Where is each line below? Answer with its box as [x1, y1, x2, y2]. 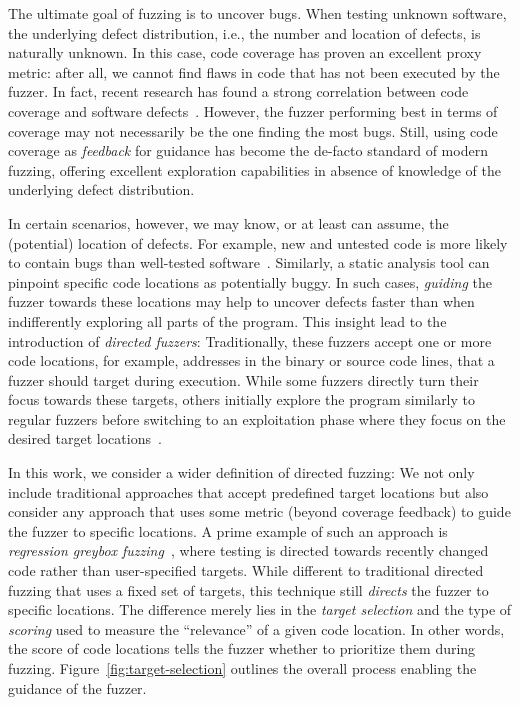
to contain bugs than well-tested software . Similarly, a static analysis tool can [8, 252, 490, 273]
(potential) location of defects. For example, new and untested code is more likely [8, 232, 508, 253]
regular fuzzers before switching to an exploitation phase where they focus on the [8, 408, 506, 429]
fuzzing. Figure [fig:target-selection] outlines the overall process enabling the [8, 658, 477, 678]
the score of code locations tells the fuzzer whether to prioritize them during [8, 638, 476, 659]
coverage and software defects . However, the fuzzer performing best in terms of [8, 100, 498, 121]
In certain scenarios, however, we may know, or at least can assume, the [8, 212, 449, 233]
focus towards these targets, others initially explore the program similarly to [8, 389, 476, 410]
